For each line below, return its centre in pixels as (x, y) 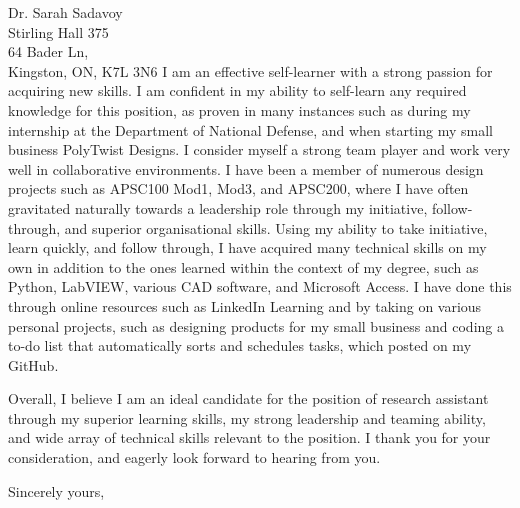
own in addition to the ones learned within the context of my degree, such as (243, 266)
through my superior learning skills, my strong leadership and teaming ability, (247, 417)
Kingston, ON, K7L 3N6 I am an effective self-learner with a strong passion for (250, 70)
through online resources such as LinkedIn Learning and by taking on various (245, 305)
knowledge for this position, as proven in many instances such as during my (239, 109)
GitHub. (33, 364)
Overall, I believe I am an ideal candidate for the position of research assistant (248, 398)
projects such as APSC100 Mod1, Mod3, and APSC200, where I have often (238, 188)
